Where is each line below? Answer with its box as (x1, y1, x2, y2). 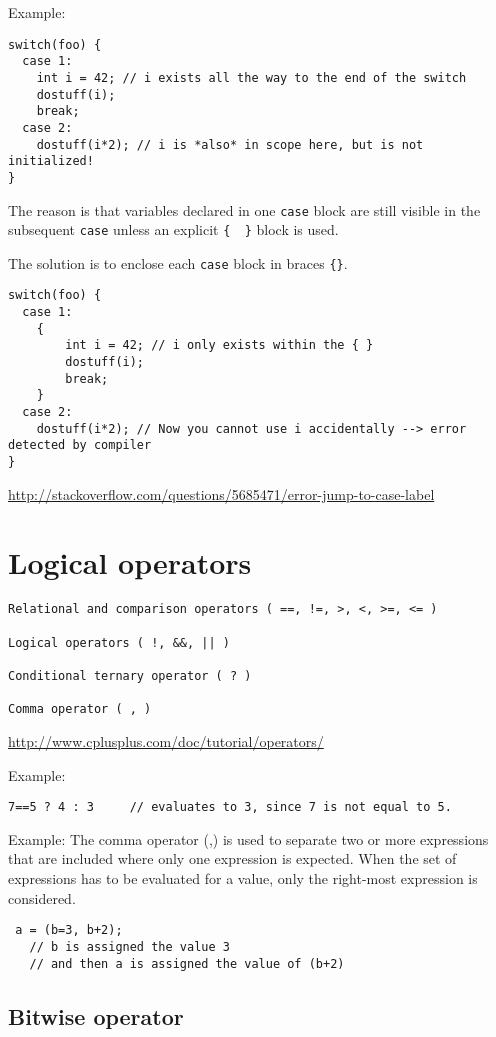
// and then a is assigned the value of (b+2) (29, 956, 345, 971)
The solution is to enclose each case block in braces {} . (8, 252, 348, 273)
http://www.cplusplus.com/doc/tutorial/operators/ (8, 731, 324, 751)
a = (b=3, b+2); (15, 923, 123, 938)
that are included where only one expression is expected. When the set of (8, 848, 457, 869)
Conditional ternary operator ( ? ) (8, 669, 252, 684)
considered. (8, 887, 76, 908)
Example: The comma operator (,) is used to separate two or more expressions (8, 828, 489, 849)
